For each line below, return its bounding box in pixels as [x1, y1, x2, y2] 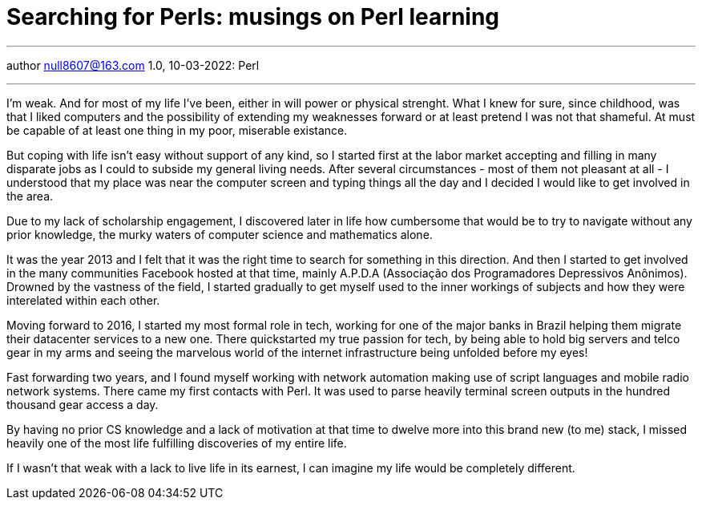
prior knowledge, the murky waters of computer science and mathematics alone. [6, 227, 433, 241]
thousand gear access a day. [6, 397, 159, 411]
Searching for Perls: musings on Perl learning [6, 3, 500, 30]
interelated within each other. [6, 293, 160, 307]
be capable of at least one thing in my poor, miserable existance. [6, 123, 348, 137]
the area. [6, 188, 54, 203]
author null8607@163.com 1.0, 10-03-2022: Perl [6, 58, 260, 72]
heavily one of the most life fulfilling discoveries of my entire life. [6, 435, 347, 450]
